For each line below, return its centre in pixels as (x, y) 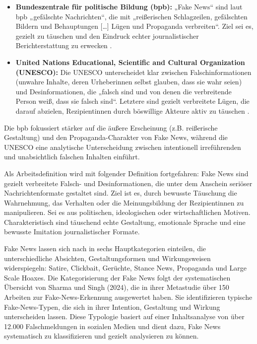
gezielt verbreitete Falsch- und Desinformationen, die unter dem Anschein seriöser (128, 183)
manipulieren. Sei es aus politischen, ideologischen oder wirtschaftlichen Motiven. (127, 212)
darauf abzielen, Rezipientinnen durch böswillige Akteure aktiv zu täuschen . (132, 110)
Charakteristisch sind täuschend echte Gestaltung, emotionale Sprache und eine (125, 222)
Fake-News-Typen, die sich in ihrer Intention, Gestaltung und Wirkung (112, 307)
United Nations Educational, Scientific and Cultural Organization (130, 62)
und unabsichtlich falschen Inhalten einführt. (72, 157)
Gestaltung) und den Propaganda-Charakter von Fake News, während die (116, 137)
